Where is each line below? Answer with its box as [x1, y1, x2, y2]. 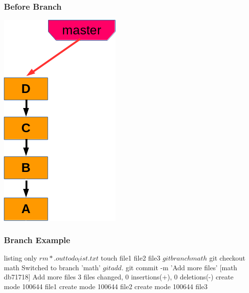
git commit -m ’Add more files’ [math [125, 262, 237, 272]
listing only [4, 253, 37, 263]
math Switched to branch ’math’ [4, 262, 101, 272]
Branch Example [4, 233, 70, 246]
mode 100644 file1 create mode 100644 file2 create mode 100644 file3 [4, 281, 208, 291]
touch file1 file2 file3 [100, 253, 161, 263]
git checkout [209, 253, 246, 263]
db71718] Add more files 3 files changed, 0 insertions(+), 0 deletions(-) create [4, 272, 233, 282]
